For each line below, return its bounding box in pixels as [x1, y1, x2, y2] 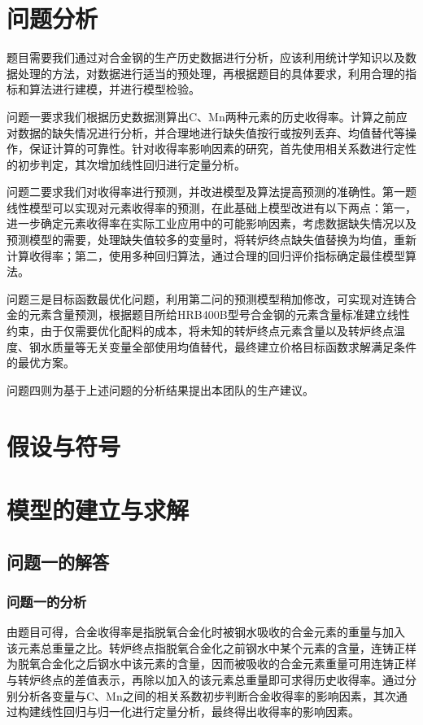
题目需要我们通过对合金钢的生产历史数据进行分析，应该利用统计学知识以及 [7, 49, 405, 66]
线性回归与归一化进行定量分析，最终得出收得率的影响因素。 [40, 703, 360, 720]
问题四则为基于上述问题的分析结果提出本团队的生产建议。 [7, 381, 314, 398]
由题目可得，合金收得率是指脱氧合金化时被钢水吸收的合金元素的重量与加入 [7, 623, 405, 640]
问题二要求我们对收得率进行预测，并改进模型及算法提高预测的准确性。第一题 [7, 183, 416, 200]
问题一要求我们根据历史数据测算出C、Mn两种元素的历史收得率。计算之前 [7, 107, 396, 124]
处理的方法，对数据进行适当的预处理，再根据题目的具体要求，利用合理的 [17, 64, 405, 81]
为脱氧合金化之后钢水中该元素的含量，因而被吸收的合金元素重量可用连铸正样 [7, 655, 416, 672]
